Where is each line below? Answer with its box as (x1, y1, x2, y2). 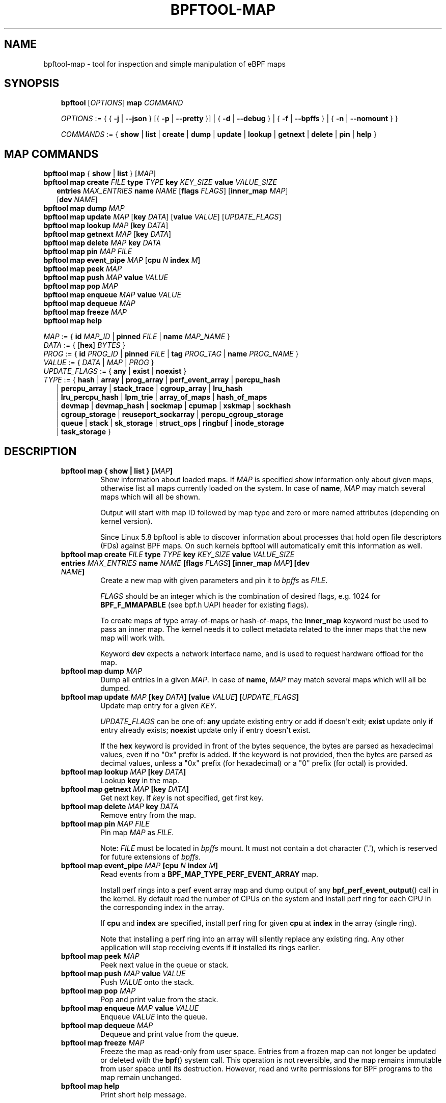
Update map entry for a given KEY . (100, 701, 217, 710)
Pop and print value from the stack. (100, 995, 218, 1004)
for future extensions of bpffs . (100, 852, 201, 862)
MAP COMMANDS (4, 147, 99, 160)
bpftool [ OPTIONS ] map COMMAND (61, 98, 183, 107)
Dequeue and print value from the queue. (100, 1030, 239, 1039)
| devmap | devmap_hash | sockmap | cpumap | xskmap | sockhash (57, 401, 291, 410)
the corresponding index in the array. (100, 903, 225, 912)
